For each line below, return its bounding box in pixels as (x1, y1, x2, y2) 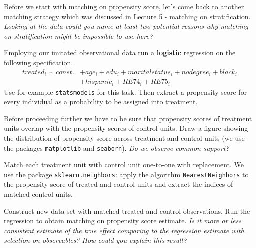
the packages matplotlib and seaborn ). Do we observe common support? (4, 142, 229, 153)
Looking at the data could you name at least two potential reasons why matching (4, 21, 248, 31)
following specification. (4, 57, 73, 67)
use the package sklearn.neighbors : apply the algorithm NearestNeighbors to (4, 169, 249, 179)
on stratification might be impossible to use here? (4, 30, 153, 41)
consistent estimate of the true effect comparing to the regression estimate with (4, 225, 244, 235)
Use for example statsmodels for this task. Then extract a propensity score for (4, 86, 247, 97)
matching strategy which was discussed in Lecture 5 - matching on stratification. (4, 11, 251, 21)
